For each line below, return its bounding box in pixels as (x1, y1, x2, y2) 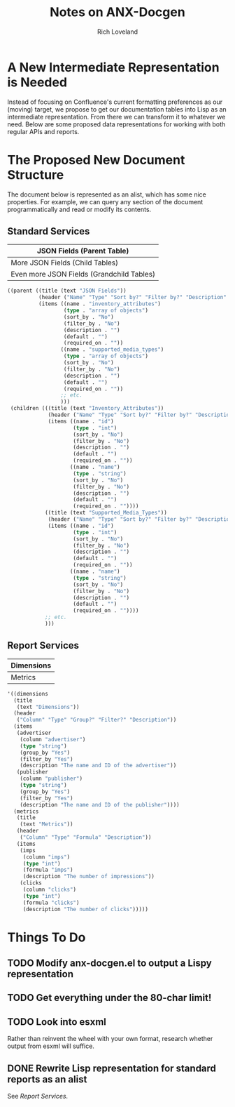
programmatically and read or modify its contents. (7, 205, 152, 213)
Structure (7, 166, 64, 183)
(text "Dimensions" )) (16, 703, 80, 710)
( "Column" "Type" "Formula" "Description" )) (20, 834, 152, 841)
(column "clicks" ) (22, 886, 77, 893)
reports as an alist (7, 1073, 87, 1085)
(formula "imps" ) (22, 866, 73, 874)
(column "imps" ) (22, 854, 71, 861)
